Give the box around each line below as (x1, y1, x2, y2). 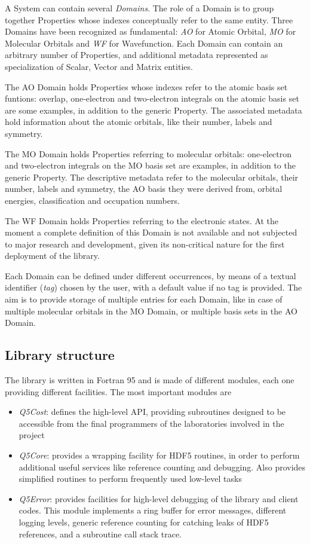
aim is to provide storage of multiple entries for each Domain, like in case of (5, 293, 283, 305)
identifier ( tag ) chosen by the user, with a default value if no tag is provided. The (5, 281, 302, 294)
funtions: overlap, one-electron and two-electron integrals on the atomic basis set (5, 92, 299, 105)
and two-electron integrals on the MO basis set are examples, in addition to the (5, 159, 296, 172)
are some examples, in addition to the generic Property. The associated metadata (5, 103, 302, 116)
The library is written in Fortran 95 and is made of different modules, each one (5, 374, 294, 386)
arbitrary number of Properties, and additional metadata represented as (5, 48, 268, 61)
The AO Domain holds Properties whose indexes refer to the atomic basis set (5, 80, 288, 93)
